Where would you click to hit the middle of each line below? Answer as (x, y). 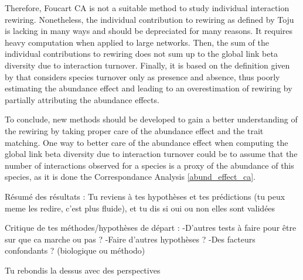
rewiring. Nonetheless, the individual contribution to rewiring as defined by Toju (149, 19)
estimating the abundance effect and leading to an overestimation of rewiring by (149, 88)
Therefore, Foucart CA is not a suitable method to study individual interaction (147, 8)
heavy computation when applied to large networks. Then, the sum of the (137, 42)
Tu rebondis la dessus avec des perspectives (83, 270)
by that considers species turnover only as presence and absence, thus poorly (142, 76)
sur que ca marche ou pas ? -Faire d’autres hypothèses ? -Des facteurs (130, 239)
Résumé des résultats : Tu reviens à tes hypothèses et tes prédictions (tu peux (145, 196)
